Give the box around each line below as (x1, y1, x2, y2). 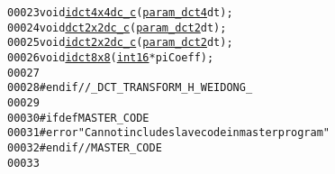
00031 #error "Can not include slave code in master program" (7, 126, 330, 140)
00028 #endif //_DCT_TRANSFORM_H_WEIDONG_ (7, 81, 253, 95)
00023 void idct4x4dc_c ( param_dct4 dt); (7, 6, 233, 19)
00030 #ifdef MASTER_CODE (7, 111, 149, 124)
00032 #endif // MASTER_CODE (7, 141, 162, 154)
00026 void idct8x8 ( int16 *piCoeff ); (7, 50, 214, 64)
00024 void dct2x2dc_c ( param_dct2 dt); (7, 21, 227, 34)
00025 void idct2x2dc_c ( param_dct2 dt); (7, 36, 233, 50)
